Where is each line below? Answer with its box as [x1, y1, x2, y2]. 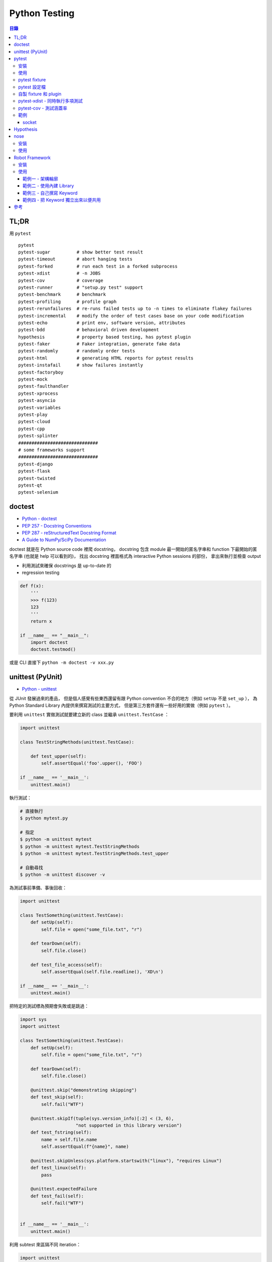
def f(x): [20, 583, 44, 589]
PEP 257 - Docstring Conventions [22, 522, 92, 529]
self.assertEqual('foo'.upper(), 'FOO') [41, 760, 143, 766]
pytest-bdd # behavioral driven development [18, 327, 159, 333]
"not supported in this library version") [76, 1122, 182, 1128]
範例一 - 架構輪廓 [23, 176, 58, 182]
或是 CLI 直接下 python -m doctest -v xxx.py [9, 659, 114, 666]
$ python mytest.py [20, 815, 68, 821]
